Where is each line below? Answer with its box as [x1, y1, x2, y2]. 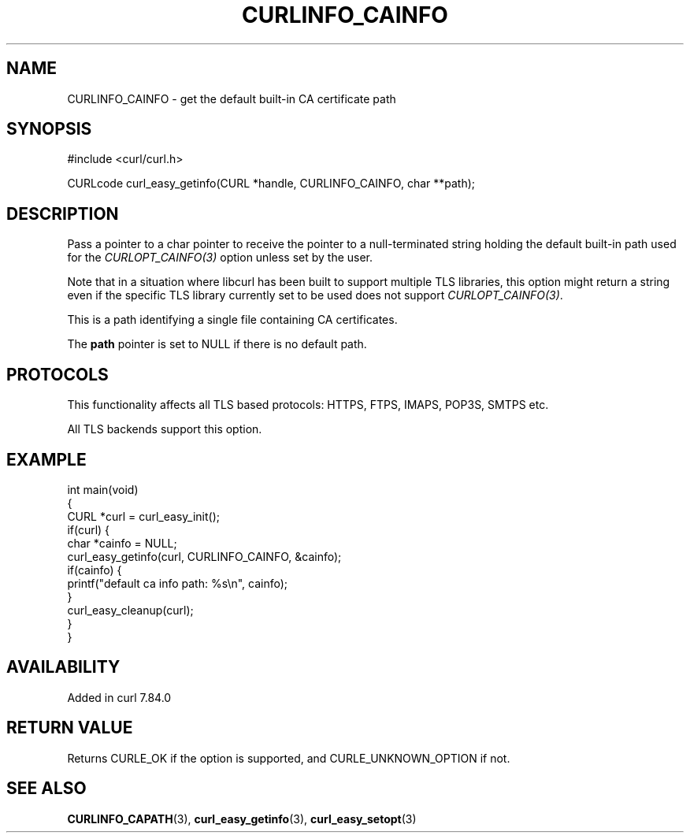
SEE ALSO [6, 778, 87, 799]
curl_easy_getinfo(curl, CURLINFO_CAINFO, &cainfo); [67, 549, 342, 563]
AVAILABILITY [6, 657, 121, 678]
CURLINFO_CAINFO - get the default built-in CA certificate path [67, 91, 396, 106]
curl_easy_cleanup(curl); [67, 603, 194, 617]
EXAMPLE [6, 449, 87, 470]
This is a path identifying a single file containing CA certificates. [67, 313, 398, 327]
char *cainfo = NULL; [67, 536, 177, 550]
